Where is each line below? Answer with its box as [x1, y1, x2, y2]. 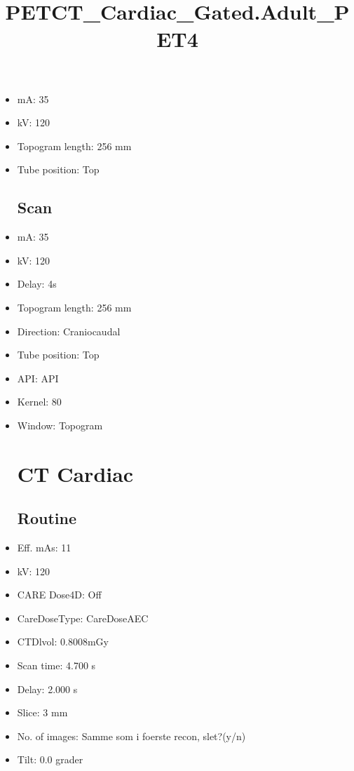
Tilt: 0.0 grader [17, 752, 83, 767]
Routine [17, 507, 76, 529]
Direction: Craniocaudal [17, 323, 121, 338]
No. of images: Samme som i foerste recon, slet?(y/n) [17, 728, 246, 743]
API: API [17, 370, 59, 385]
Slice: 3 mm [17, 705, 68, 720]
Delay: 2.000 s [17, 681, 78, 696]
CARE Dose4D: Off [17, 587, 102, 602]
